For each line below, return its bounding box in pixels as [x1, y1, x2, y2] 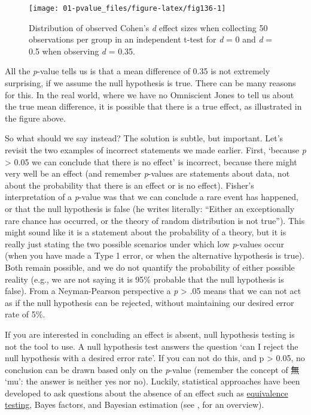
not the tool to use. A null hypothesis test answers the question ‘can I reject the [5, 340, 298, 352]
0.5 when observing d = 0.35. [29, 44, 135, 57]
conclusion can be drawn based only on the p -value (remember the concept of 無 [5, 363, 300, 375]
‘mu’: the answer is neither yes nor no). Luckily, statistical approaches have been [5, 375, 300, 387]
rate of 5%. [5, 308, 45, 320]
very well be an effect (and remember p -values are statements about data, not [5, 167, 290, 180]
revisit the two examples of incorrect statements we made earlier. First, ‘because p [5, 144, 306, 156]
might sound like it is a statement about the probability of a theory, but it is [5, 226, 286, 238]
